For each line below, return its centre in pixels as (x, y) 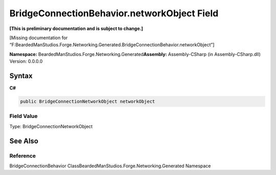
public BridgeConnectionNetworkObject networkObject (88, 101)
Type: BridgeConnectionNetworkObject (51, 126)
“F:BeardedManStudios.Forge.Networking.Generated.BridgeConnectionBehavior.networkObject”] (112, 45)
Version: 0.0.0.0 (26, 62)
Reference (22, 156)
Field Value (24, 116)
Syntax (21, 76)
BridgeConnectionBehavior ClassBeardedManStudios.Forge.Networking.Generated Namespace (110, 166)
